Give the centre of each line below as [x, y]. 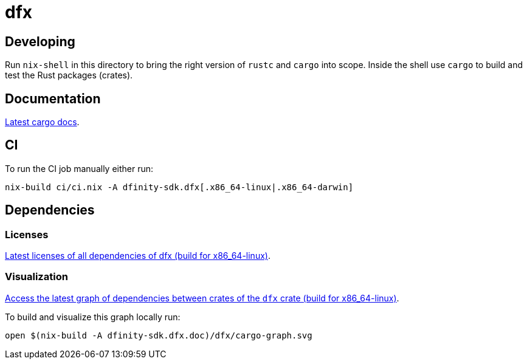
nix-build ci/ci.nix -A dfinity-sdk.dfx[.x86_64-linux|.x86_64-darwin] [179, 187]
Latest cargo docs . [42, 122]
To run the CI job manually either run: [79, 168]
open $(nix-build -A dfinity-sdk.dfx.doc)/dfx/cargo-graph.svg [159, 335]
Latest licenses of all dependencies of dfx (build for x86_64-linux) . [138, 256]
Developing [40, 41]
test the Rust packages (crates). [69, 75]
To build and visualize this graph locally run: [93, 317]
